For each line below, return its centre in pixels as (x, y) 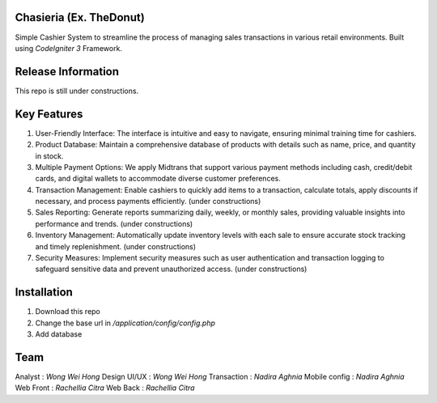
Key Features (49, 114)
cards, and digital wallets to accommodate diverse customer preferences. (158, 179)
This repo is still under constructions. (77, 91)
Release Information (67, 72)
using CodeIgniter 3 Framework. (69, 48)
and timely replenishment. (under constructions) (116, 246)
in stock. (49, 156)
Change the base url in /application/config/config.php (125, 323)
